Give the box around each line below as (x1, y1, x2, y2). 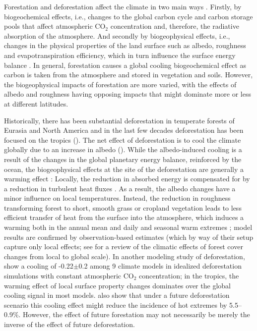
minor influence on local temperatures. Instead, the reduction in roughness (4, 193, 231, 203)
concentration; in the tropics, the (139, 271, 239, 281)
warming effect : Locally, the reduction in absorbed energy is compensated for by (4, 173, 250, 184)
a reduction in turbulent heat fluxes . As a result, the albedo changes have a (4, 183, 236, 193)
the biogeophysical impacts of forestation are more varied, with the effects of (4, 79, 237, 89)
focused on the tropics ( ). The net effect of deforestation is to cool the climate (4, 134, 241, 145)
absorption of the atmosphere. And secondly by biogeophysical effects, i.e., (4, 30, 230, 41)
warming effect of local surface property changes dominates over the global (4, 280, 231, 290)
